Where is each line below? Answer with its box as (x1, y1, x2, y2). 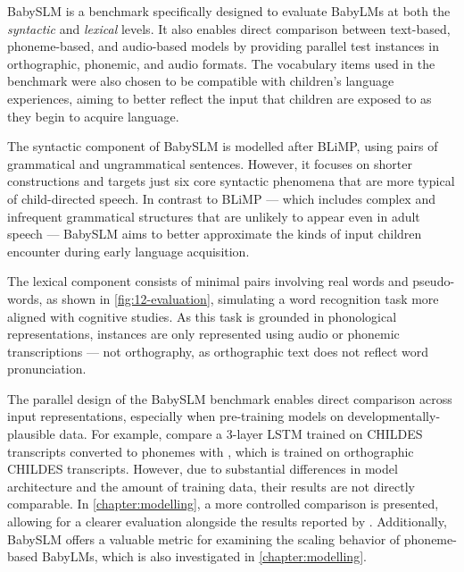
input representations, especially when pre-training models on (7, 407, 344, 425)
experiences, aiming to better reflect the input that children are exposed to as (7, 88, 432, 107)
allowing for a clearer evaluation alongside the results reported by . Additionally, (7, 512, 447, 531)
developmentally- (347, 407, 441, 425)
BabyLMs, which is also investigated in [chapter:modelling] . (41, 547, 367, 566)
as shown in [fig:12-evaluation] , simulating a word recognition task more (46, 289, 439, 307)
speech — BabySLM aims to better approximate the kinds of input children (7, 224, 422, 243)
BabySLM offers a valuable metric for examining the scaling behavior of (7, 529, 401, 548)
